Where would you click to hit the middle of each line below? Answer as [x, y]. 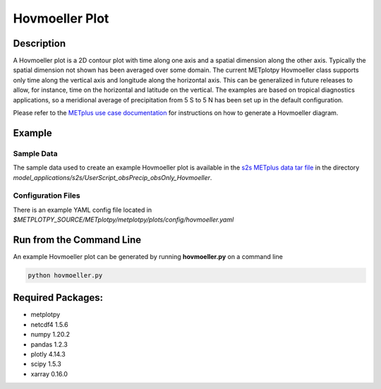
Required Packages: [58, 298]
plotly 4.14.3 [48, 354]
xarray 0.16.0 [49, 373]
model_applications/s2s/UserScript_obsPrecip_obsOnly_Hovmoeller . [113, 177]
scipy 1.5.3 [46, 364]
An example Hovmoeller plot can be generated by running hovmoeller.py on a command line [148, 257]
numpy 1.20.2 [50, 335]
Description [40, 43]
